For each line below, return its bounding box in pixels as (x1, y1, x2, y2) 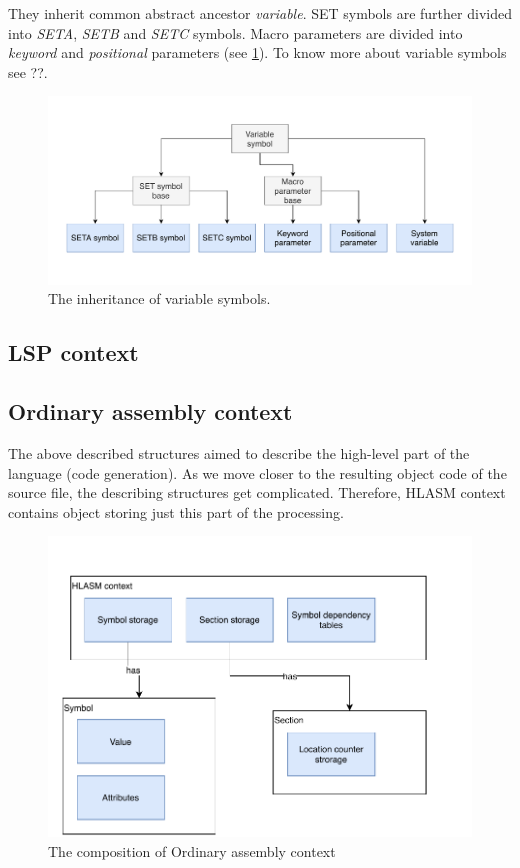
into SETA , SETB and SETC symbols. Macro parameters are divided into (8, 22, 463, 43)
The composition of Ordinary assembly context (48, 840, 336, 861)
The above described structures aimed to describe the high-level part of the (8, 442, 470, 463)
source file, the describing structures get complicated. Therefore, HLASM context (8, 482, 506, 503)
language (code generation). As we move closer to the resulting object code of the (8, 462, 507, 483)
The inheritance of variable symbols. (48, 288, 271, 309)
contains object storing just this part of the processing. (8, 501, 344, 522)
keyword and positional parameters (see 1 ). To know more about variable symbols (8, 42, 507, 63)
